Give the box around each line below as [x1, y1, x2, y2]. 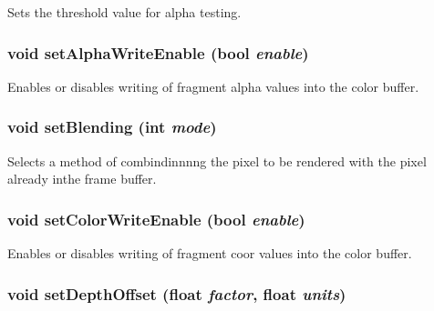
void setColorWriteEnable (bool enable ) [7, 207, 305, 230]
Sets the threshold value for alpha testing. [7, 3, 242, 21]
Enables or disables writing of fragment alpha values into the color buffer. [7, 76, 419, 95]
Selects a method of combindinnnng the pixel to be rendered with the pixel [7, 151, 427, 170]
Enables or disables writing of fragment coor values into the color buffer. [7, 244, 412, 263]
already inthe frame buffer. [7, 169, 157, 188]
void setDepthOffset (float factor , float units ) [7, 282, 346, 305]
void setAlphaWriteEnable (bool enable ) [7, 41, 309, 64]
